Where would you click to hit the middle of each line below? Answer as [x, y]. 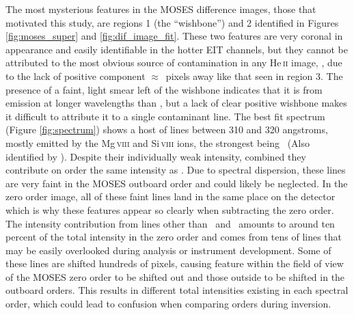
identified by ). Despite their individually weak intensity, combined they [156, 156]
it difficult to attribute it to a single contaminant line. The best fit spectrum [165, 116]
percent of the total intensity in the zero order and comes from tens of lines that [174, 237]
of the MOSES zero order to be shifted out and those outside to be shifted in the [175, 276]
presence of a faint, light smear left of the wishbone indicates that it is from [164, 89]
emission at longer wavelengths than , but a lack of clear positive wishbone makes [176, 103]
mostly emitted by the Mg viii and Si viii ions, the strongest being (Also [158, 142]
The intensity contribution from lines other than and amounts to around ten [170, 223]
